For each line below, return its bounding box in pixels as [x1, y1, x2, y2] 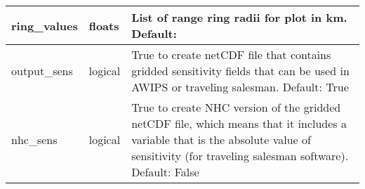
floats [88, 17, 119, 34]
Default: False [131, 164, 199, 180]
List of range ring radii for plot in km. [131, 9, 347, 25]
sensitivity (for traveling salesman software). [131, 148, 349, 164]
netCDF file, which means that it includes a [131, 115, 347, 131]
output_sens [11, 63, 73, 79]
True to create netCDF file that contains [131, 46, 331, 63]
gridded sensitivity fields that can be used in [131, 63, 350, 79]
